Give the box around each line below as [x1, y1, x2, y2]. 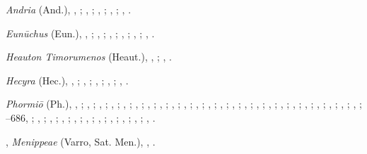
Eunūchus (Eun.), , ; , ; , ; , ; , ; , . [6, 25, 155, 40]
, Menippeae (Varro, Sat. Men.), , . [6, 134, 156, 148]
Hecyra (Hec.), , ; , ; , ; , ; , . [6, 72, 129, 87]
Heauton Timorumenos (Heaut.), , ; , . [6, 49, 172, 64]
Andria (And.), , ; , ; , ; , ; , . [6, 2, 132, 16]
